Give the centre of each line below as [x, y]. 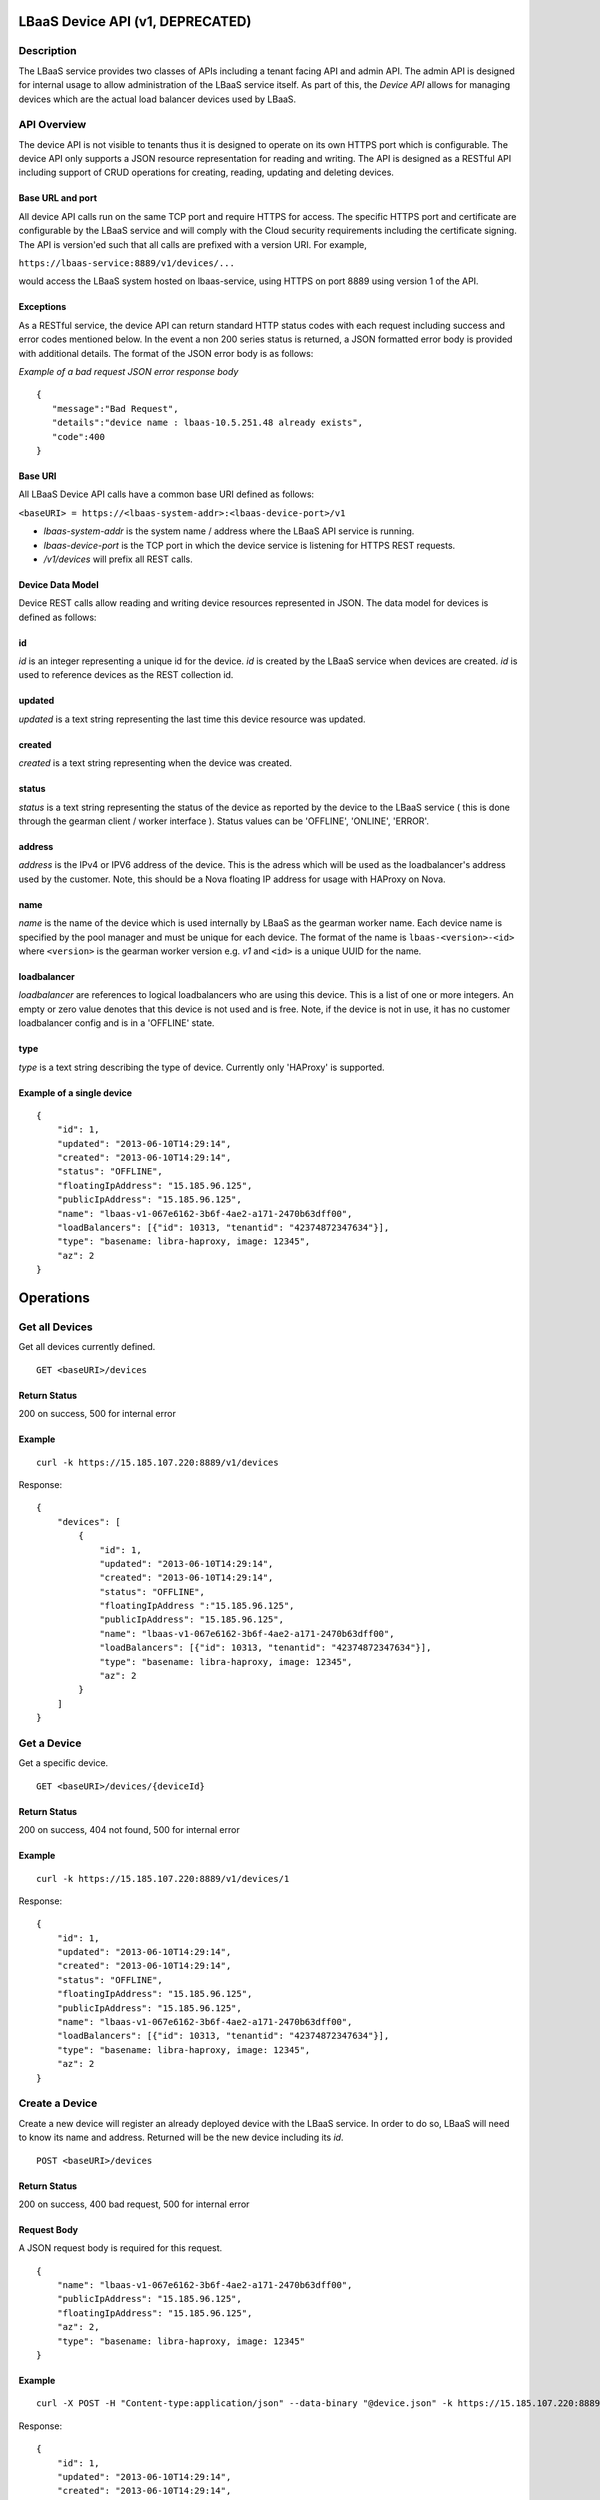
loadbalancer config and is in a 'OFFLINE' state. [116, 1023]
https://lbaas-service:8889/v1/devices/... [126, 263]
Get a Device [50, 1743]
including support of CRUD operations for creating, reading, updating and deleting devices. [206, 172]
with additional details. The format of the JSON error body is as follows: [166, 353]
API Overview [52, 125]
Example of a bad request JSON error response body [128, 371]
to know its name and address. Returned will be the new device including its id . [181, 2137]
